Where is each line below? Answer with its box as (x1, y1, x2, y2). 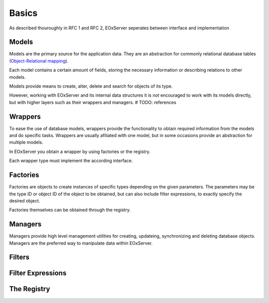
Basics (9, 7, 38, 18)
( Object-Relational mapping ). (9, 58, 69, 64)
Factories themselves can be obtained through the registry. (9, 207, 131, 213)
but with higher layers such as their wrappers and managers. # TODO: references (9, 99, 176, 105)
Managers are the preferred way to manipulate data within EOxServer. (9, 240, 153, 246)
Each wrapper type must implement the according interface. (9, 157, 133, 164)
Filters (9, 253, 30, 262)
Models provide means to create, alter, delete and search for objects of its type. (9, 83, 173, 89)
